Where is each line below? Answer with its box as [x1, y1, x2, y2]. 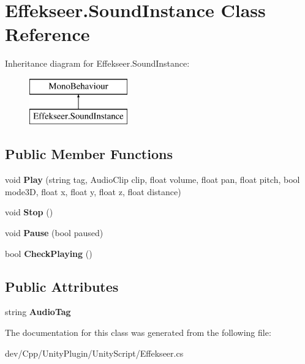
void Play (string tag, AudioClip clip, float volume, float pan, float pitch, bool [5, 173, 300, 186]
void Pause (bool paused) [5, 226, 104, 239]
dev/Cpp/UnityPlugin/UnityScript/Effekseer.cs [5, 346, 184, 359]
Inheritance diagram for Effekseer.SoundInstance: [5, 57, 190, 70]
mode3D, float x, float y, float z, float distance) [5, 185, 181, 198]
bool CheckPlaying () [5, 247, 92, 259]
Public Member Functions [5, 144, 173, 163]
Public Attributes [5, 277, 119, 295]
